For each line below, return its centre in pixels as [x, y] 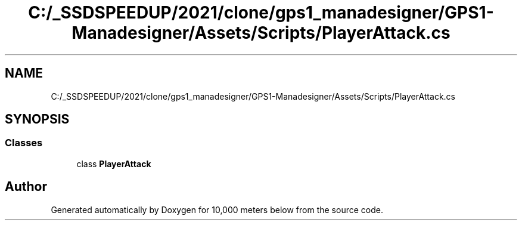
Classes [24, 143]
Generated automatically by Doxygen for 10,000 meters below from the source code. [217, 209]
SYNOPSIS [37, 119]
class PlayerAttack [114, 164]
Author [26, 187]
